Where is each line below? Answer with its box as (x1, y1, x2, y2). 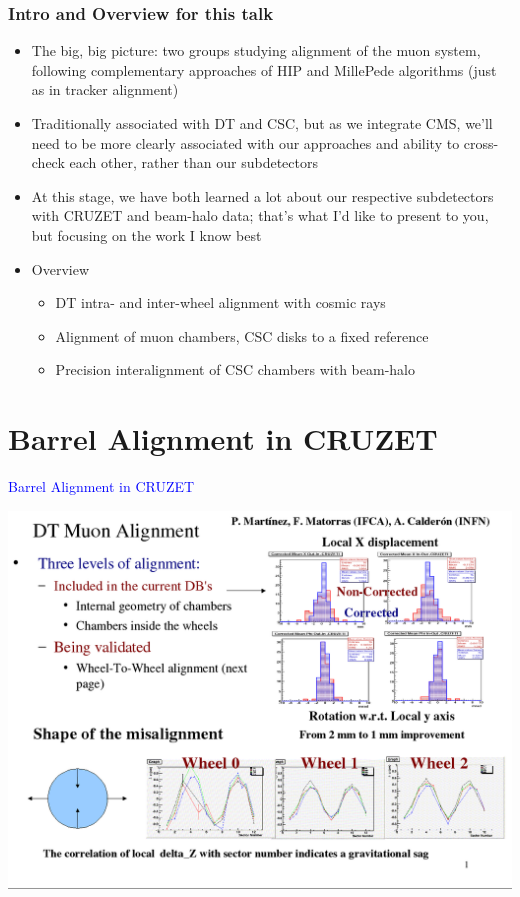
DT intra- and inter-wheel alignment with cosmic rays (55, 292, 386, 313)
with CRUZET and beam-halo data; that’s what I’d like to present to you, (31, 205, 489, 226)
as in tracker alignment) (31, 79, 179, 100)
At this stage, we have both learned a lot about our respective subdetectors (31, 185, 494, 206)
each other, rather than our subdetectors (69, 152, 318, 173)
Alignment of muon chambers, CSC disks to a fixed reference (55, 325, 429, 346)
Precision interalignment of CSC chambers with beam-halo (55, 359, 416, 380)
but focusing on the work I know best (31, 224, 262, 245)
